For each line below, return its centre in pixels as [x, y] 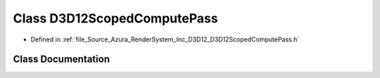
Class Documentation [62, 59]
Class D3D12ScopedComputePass [115, 18]
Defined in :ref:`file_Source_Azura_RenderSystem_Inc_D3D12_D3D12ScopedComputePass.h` [165, 39]
